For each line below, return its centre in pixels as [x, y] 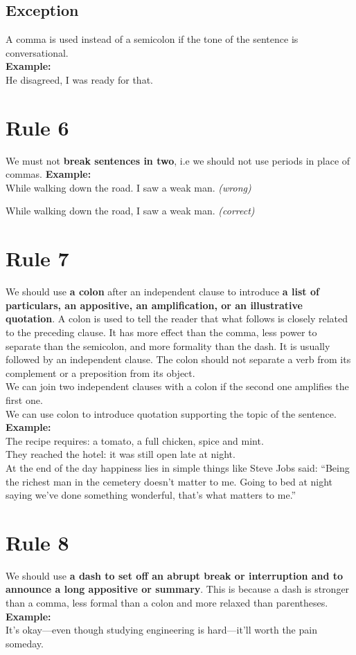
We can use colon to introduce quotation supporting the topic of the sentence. [171, 413]
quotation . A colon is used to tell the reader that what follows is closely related [177, 319]
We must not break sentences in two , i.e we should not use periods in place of [178, 160]
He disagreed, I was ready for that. [79, 79]
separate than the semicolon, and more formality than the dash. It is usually [168, 345]
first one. [24, 399]
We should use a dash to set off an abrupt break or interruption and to [175, 575]
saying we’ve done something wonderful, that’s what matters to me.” [151, 495]
